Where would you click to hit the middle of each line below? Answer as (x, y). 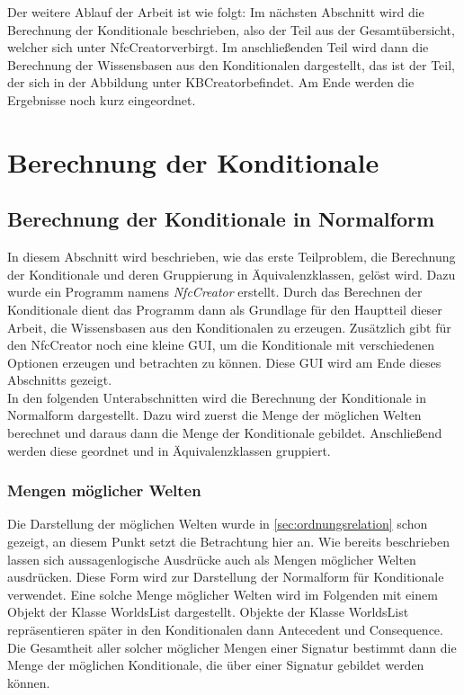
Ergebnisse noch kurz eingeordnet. (102, 99)
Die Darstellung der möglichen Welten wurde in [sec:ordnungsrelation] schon (218, 524)
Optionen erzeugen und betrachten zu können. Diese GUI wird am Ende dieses (224, 362)
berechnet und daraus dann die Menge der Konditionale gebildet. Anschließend (225, 433)
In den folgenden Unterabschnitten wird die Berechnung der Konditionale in (217, 397)
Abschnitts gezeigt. (60, 380)
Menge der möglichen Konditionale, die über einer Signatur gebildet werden (216, 665)
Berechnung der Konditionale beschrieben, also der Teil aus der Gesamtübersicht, (231, 29)
